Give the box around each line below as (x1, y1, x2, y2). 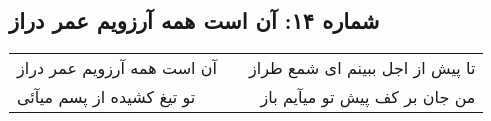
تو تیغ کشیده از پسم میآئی (17, 85, 196, 109)
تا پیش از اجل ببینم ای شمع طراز (249, 56, 476, 80)
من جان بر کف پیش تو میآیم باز (260, 85, 476, 109)
